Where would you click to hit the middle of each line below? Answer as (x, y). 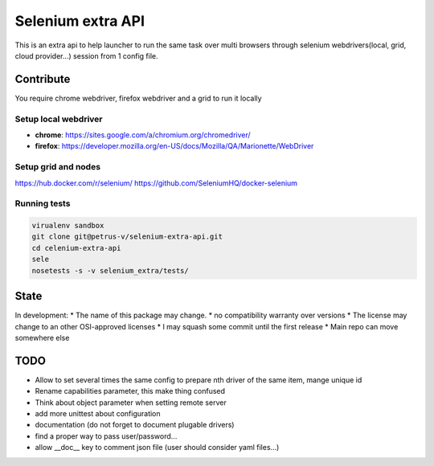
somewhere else (42, 337)
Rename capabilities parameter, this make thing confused (130, 391)
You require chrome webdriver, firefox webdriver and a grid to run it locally (138, 98)
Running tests (43, 203)
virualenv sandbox (68, 226)
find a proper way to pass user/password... (106, 436)
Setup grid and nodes (57, 167)
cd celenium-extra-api (76, 248)
